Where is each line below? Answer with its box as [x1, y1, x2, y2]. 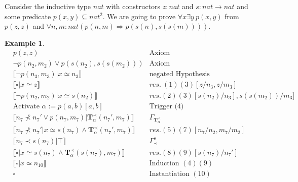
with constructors [106, 1, 161, 11]
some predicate [5, 11, 51, 21]
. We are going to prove [102, 11, 176, 21]
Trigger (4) [149, 102, 184, 110]
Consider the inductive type [5, 1, 91, 11]
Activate [13, 102, 40, 110]
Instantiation [149, 170, 190, 177]
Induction [149, 159, 179, 167]
